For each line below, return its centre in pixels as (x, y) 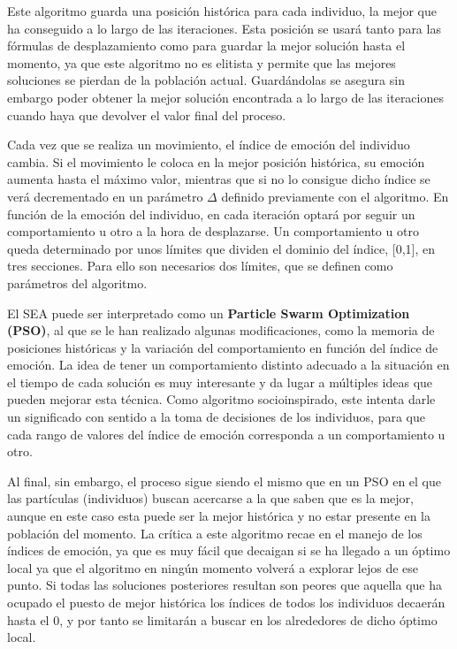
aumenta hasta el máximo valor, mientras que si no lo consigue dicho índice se (219, 179)
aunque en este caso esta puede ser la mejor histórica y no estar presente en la (219, 516)
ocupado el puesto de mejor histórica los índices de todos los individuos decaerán (226, 602)
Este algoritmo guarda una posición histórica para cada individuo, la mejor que (222, 11)
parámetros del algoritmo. (77, 283)
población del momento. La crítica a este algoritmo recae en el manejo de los (215, 533)
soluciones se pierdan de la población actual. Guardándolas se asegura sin (206, 80)
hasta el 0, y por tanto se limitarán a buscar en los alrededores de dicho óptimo (222, 619)
